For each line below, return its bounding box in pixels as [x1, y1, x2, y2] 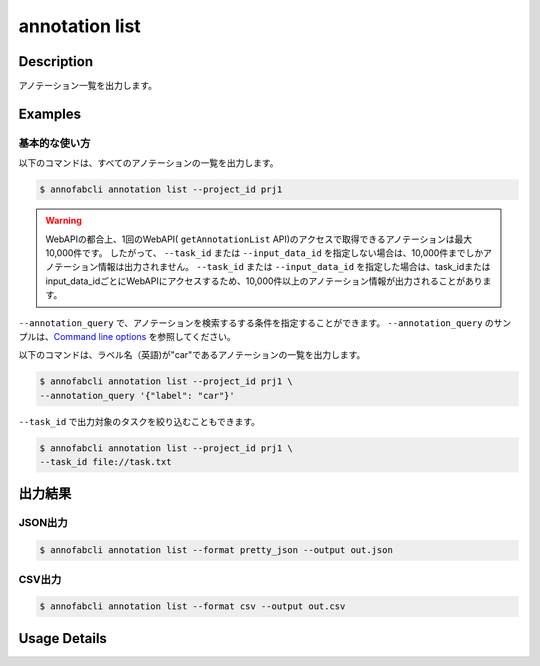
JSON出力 [18, 516, 69, 530]
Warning [45, 215, 82, 227]
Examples [18, 105, 82, 122]
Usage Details [18, 630, 107, 647]
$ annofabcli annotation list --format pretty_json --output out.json [39, 545, 394, 556]
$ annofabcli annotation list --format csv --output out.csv [39, 601, 346, 612]
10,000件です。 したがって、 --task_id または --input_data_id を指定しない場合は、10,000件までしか [45, 246, 484, 259]
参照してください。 [156, 330, 237, 342]
